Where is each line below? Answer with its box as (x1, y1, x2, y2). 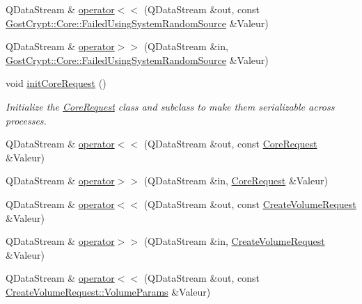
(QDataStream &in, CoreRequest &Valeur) (143, 173, 328, 188)
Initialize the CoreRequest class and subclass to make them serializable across (6, 99, 335, 113)
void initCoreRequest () (6, 76, 107, 90)
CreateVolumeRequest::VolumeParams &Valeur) (6, 284, 211, 298)
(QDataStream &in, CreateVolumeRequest (143, 234, 325, 248)
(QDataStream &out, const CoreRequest (143, 136, 317, 151)
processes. (6, 113, 47, 127)
